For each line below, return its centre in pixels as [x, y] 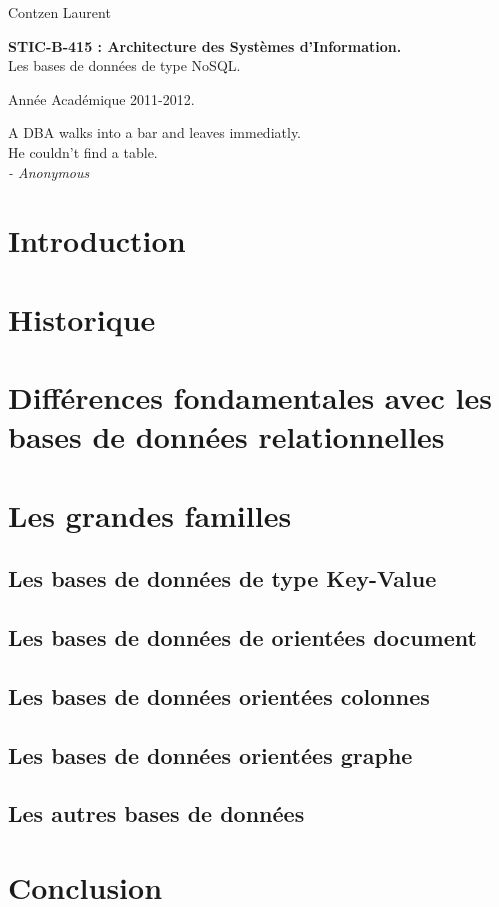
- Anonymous [49, 171]
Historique [82, 318]
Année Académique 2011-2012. [101, 98]
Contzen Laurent [59, 12]
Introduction [97, 240]
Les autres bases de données [156, 813]
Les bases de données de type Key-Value [222, 578]
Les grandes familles [150, 514]
